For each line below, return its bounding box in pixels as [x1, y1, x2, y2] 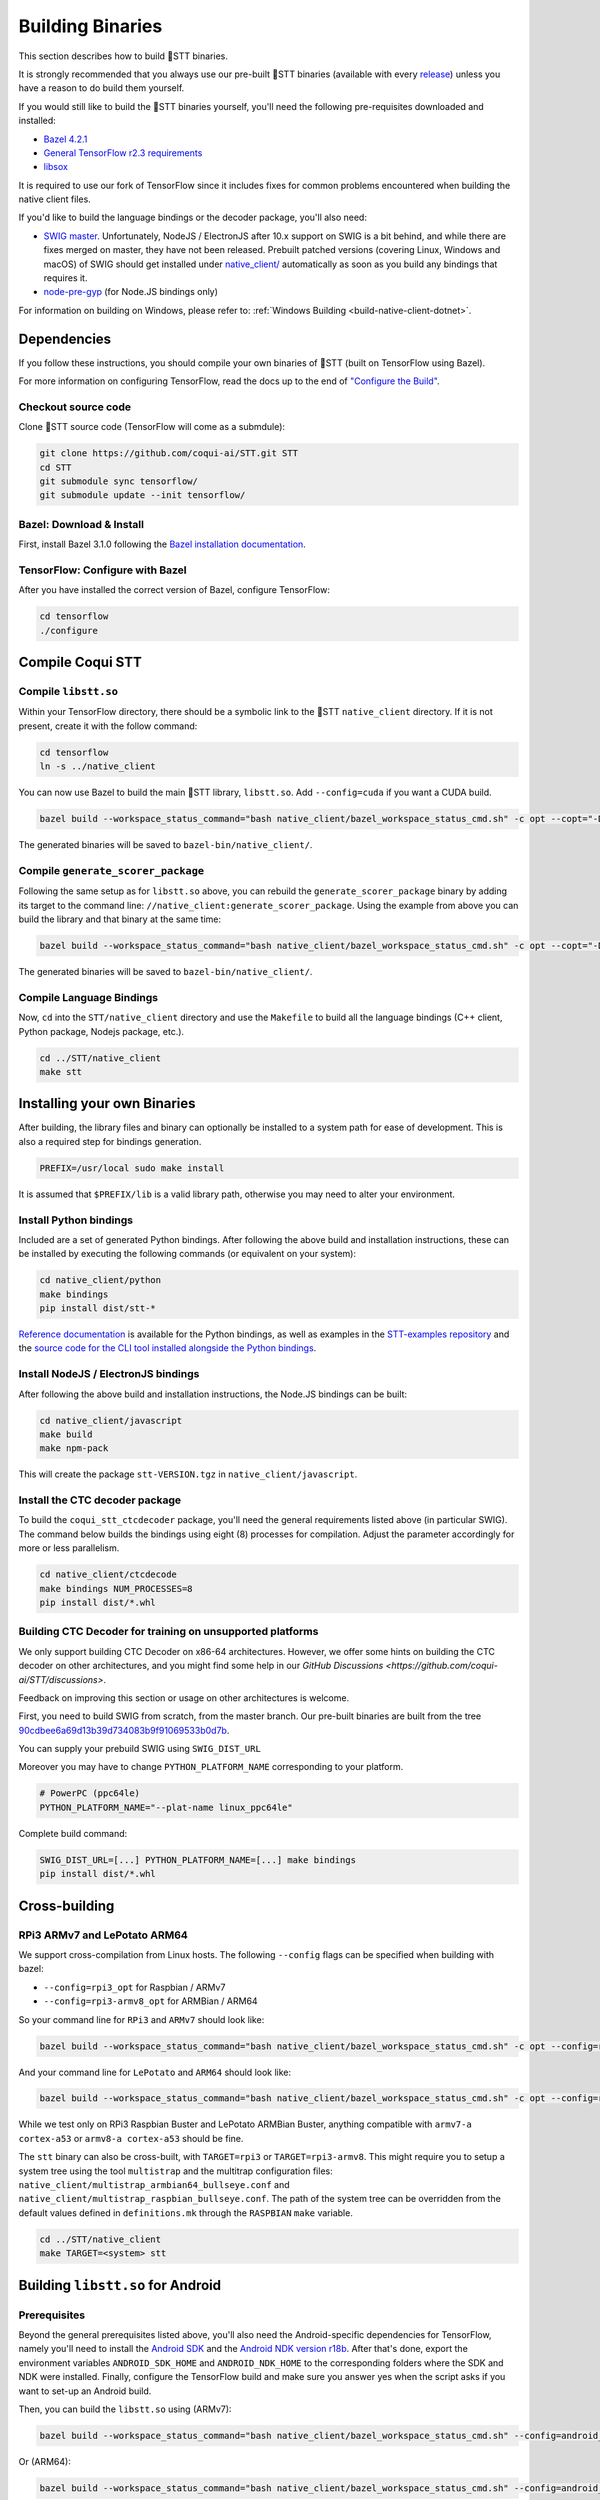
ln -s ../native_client [39, 761, 157, 772]
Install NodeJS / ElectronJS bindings [18, 1367, 200, 1381]
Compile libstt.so [18, 685, 119, 699]
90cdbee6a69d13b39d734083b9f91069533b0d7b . [18, 1724, 230, 1736]
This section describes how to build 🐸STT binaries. [18, 50, 229, 62]
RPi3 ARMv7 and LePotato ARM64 [18, 1928, 189, 1942]
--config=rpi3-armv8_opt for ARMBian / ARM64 [43, 1995, 259, 2007]
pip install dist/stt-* [39, 1303, 157, 1314]
